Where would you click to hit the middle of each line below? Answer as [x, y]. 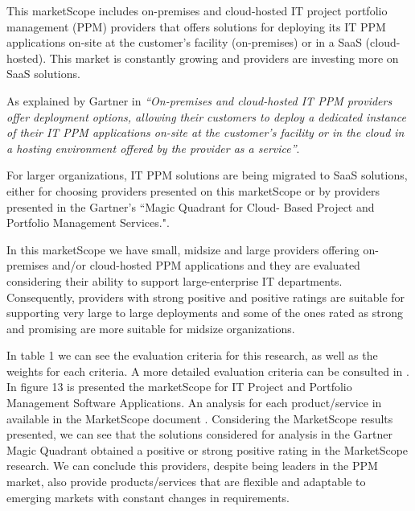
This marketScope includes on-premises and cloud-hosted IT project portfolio [197, 10]
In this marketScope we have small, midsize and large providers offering [183, 249]
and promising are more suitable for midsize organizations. [151, 328]
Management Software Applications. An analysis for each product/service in [194, 403]
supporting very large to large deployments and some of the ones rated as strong [205, 313]
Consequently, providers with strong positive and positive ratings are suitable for [206, 297]
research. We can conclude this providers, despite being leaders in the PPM [192, 466]
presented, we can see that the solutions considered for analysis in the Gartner [199, 434]
